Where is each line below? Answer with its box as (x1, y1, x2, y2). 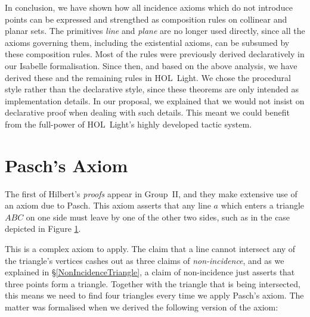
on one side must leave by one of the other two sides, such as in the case (26, 210, 290, 223)
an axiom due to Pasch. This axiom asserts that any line (5, 199, 211, 212)
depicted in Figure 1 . (5, 222, 81, 235)
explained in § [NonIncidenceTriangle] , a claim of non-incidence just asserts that (5, 266, 295, 278)
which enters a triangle (221, 199, 305, 212)
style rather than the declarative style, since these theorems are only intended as (5, 83, 299, 95)
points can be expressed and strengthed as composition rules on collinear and (5, 13, 287, 25)
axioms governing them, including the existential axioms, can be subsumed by (5, 36, 290, 48)
